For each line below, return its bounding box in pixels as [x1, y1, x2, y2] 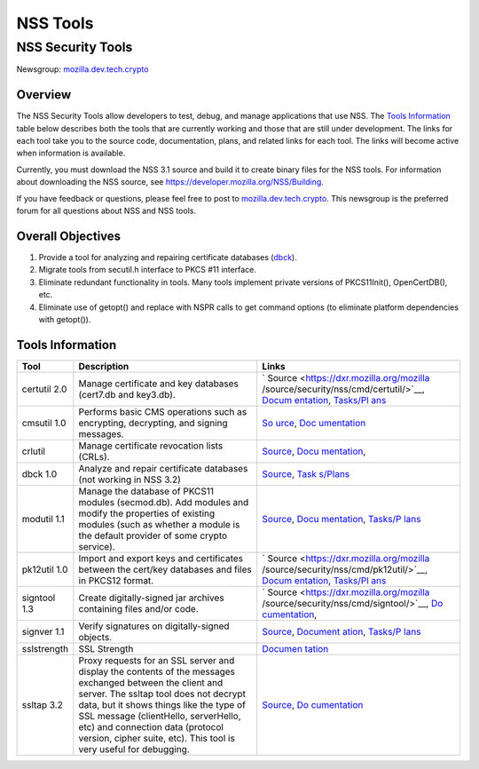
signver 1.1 [21, 625, 65, 638]
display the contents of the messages [78, 665, 235, 678]
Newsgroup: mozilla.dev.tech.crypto [16, 64, 149, 75]
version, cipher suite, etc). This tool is [78, 732, 235, 744]
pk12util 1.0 [21, 563, 68, 575]
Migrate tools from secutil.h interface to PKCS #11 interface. [38, 265, 256, 275]
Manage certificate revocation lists [78, 440, 224, 452]
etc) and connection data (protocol [78, 720, 224, 733]
